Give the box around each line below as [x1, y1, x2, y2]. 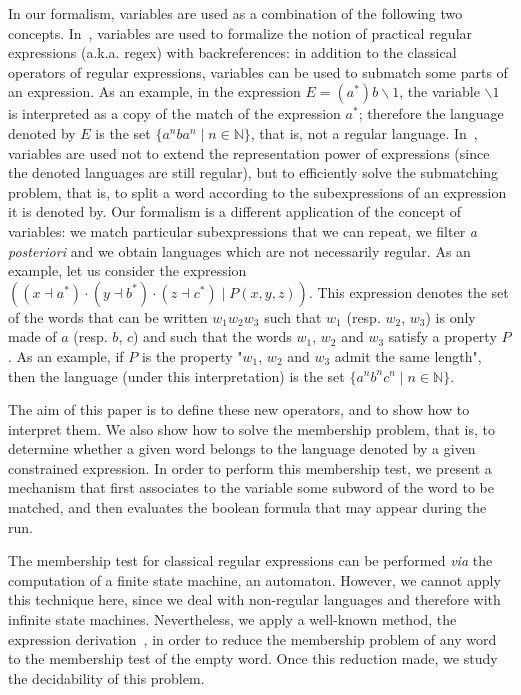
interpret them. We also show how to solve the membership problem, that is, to [8, 418, 496, 439]
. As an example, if [8, 345, 124, 366]
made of [8, 326, 57, 347]
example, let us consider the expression [8, 260, 247, 281]
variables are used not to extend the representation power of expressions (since [8, 142, 490, 163]
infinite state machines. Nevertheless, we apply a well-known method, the [8, 609, 457, 630]
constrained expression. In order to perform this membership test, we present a [8, 457, 492, 478]
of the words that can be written [8, 306, 208, 327]
